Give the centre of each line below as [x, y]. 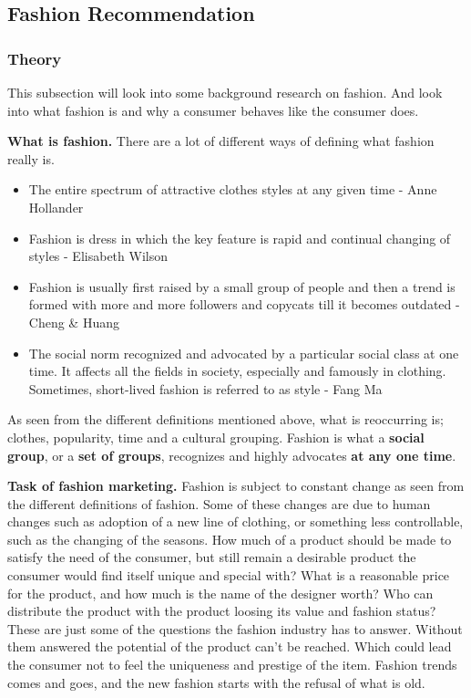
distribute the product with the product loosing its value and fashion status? [222, 611]
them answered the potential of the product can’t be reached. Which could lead [230, 646]
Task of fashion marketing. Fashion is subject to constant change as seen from [236, 486]
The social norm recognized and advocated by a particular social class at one [244, 353]
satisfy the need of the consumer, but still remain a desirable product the [212, 557]
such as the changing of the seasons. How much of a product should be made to [230, 539]
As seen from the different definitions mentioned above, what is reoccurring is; [225, 419]
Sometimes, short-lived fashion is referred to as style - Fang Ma [205, 388]
